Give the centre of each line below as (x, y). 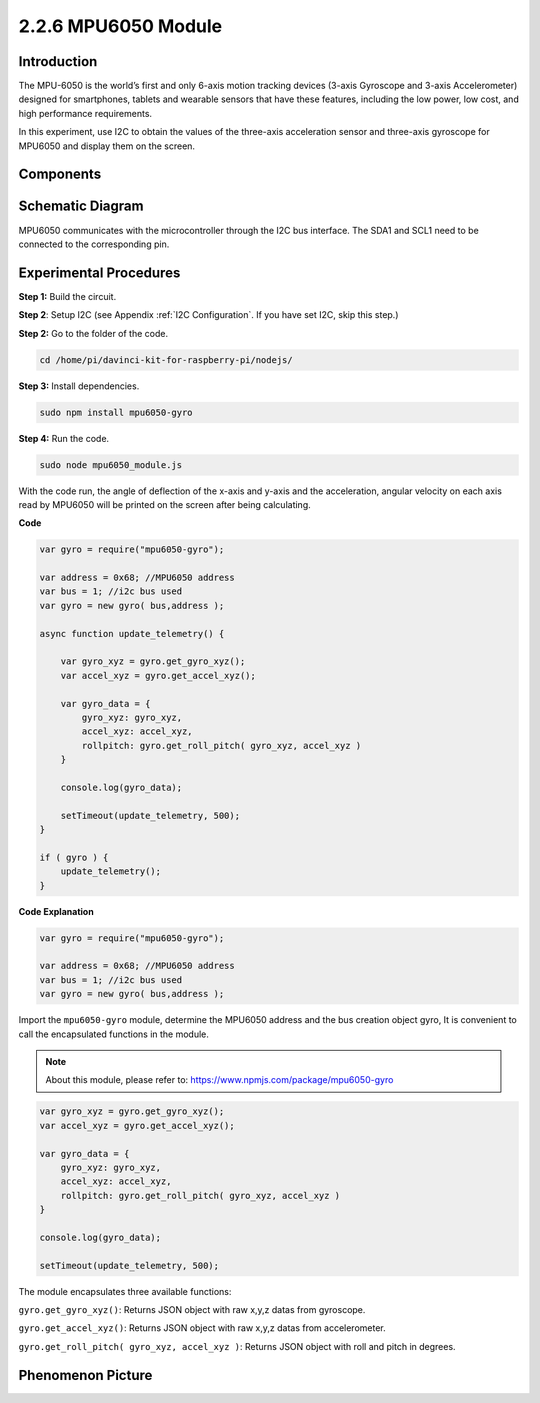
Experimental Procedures (99, 272)
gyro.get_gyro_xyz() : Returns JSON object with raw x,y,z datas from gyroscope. (192, 1310)
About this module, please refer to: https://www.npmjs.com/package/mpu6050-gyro (219, 1080)
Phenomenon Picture (85, 1375)
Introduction (58, 61)
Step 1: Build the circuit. (67, 296)
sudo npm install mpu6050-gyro (116, 412)
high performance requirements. (85, 113)
